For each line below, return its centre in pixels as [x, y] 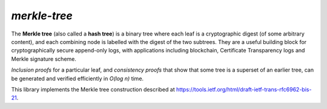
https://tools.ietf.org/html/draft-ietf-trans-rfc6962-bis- [244, 89]
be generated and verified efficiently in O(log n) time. [78, 78]
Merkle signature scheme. [44, 59]
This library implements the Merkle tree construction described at [93, 89]
